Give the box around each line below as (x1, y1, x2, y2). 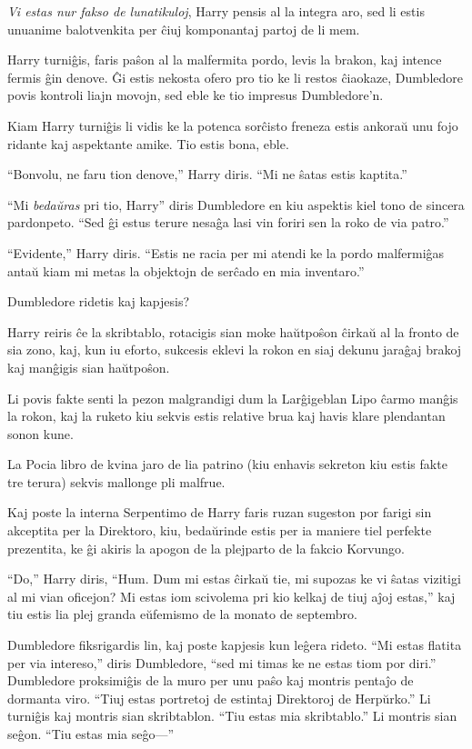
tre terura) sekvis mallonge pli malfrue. (7, 472, 226, 491)
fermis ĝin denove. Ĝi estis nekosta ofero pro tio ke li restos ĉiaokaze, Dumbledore (7, 67, 464, 86)
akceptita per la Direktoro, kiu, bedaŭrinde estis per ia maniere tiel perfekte (7, 521, 432, 540)
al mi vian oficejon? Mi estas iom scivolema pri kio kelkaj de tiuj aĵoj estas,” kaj (7, 586, 456, 605)
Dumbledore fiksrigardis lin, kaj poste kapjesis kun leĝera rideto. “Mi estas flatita (7, 635, 462, 654)
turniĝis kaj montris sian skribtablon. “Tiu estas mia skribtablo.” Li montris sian (7, 706, 457, 725)
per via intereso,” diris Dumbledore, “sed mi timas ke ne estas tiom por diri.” (7, 653, 437, 672)
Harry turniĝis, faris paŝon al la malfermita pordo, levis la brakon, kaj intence (7, 50, 442, 69)
